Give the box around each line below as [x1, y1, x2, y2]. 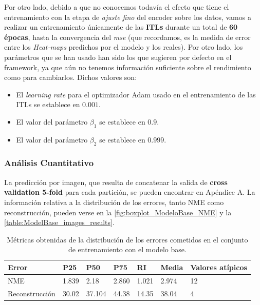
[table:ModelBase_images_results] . [4, 217, 115, 228]
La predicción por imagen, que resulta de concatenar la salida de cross [4, 176, 228, 187]
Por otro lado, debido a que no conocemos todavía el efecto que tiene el [4, 2, 229, 12]
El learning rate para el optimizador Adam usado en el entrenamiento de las [16, 89, 256, 99]
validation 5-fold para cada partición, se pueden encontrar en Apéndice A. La [4, 187, 255, 197]
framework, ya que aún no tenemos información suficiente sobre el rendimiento [4, 62, 251, 72]
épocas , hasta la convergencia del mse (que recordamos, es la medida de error [4, 31, 251, 42]
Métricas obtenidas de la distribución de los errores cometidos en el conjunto [7, 234, 248, 245]
